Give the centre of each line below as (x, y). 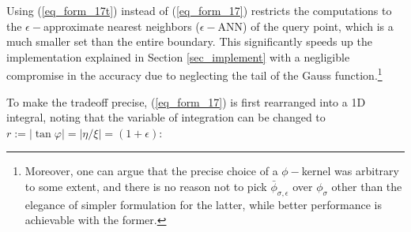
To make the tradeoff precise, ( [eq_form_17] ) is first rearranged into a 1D (186, 101)
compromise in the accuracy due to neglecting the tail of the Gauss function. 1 (194, 74)
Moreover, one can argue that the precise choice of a (151, 171)
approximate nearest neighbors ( (121, 26)
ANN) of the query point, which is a (305, 26)
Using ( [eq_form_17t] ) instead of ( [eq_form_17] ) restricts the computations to (199, 10)
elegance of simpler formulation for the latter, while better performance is (203, 204)
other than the (367, 186)
